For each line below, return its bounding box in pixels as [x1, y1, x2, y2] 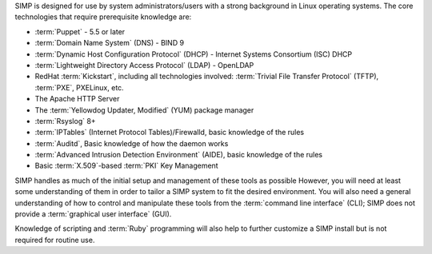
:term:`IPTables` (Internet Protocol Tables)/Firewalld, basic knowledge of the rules [34, 128, 305, 137]
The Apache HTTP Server [34, 94, 120, 104]
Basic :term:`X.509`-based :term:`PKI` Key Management [34, 161, 219, 171]
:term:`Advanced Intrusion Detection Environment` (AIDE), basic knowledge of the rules [34, 150, 323, 160]
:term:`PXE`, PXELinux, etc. [34, 82, 124, 92]
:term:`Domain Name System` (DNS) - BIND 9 [34, 38, 184, 48]
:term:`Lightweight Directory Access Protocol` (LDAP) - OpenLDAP [34, 60, 254, 69]
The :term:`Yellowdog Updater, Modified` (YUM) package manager [34, 105, 254, 115]
